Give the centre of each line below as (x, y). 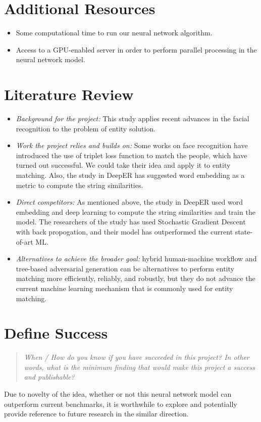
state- (244, 231)
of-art (24, 241)
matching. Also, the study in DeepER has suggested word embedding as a (130, 175)
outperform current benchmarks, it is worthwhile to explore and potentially (121, 404)
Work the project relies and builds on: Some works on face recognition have (132, 145)
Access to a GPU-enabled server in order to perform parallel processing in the (136, 49)
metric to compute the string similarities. (80, 185)
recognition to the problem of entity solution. (86, 128)
